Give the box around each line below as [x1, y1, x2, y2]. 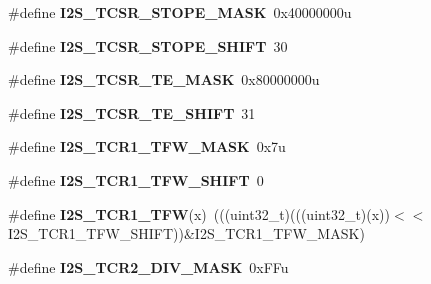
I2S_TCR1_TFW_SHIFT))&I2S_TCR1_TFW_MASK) [8, 223, 365, 244]
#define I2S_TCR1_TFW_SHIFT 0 [8, 169, 264, 190]
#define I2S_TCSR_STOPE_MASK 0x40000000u [8, 2, 352, 22]
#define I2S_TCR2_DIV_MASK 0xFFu [8, 256, 289, 277]
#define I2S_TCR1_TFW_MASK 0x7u [8, 136, 286, 157]
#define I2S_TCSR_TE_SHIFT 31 [8, 102, 256, 123]
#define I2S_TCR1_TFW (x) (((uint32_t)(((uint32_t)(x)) [8, 203, 391, 224]
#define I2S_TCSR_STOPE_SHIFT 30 [8, 35, 288, 56]
